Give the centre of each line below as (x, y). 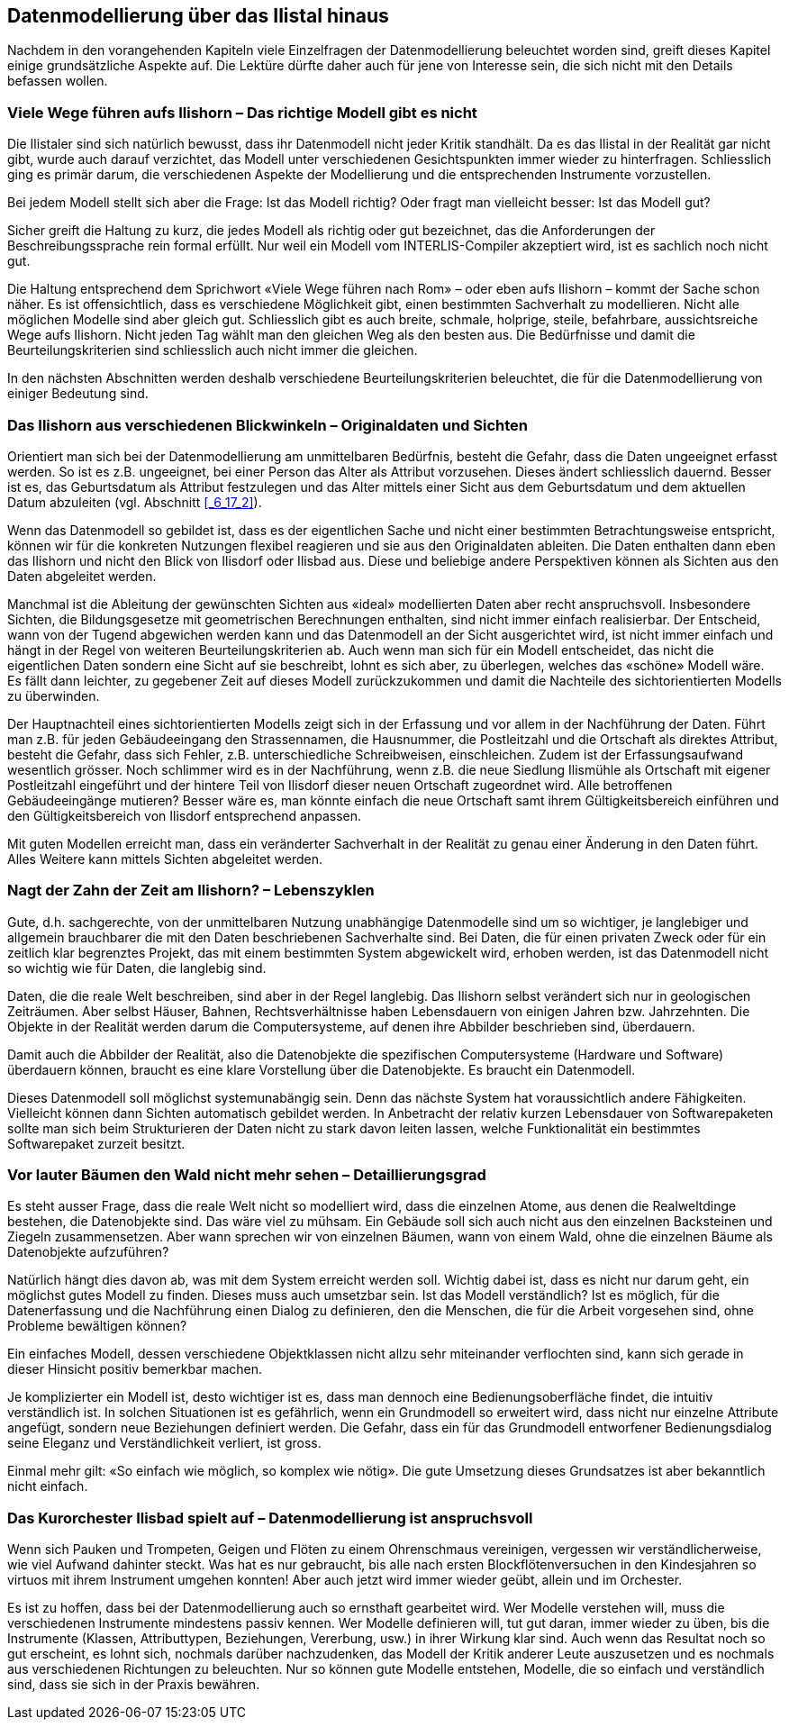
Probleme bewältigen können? (97, 1326)
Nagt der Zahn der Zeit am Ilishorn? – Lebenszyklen (191, 891)
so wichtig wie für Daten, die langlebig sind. (137, 968)
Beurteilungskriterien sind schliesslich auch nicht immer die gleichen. (213, 350)
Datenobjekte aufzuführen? (88, 1252)
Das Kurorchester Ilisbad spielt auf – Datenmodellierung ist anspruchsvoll (270, 1518)
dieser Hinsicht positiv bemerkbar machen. (135, 1369)
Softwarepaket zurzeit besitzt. (96, 1143)
